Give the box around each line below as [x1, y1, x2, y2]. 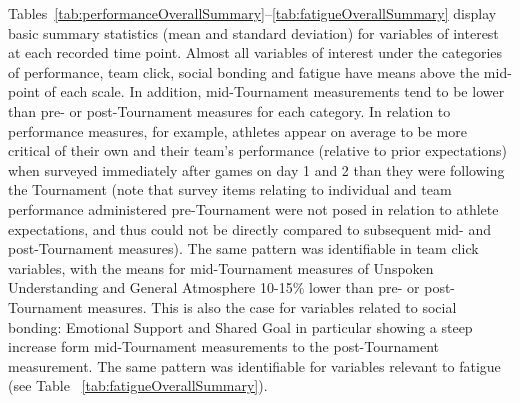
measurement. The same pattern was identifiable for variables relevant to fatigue [8, 355, 501, 376]
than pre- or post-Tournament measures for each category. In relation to [8, 100, 451, 121]
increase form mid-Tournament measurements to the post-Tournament [8, 336, 439, 357]
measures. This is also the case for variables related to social [87, 296, 457, 317]
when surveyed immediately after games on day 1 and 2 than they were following [8, 159, 505, 180]
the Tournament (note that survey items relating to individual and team [8, 179, 452, 200]
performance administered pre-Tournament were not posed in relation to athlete [8, 198, 499, 219]
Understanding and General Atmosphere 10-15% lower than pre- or [8, 277, 420, 298]
